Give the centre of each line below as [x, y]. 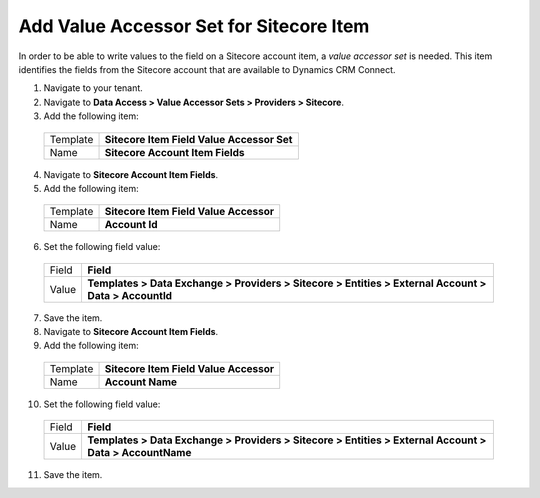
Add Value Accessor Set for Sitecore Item [194, 26]
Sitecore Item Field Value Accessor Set [198, 139]
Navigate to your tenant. [93, 88]
